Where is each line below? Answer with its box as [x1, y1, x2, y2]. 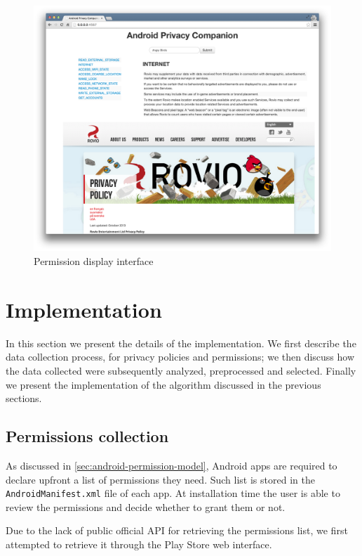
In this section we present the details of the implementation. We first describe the [6, 335, 356, 350]
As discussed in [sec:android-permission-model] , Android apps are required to [6, 458, 337, 472]
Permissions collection [6, 425, 169, 447]
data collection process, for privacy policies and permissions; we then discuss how [6, 349, 355, 364]
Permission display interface [34, 254, 154, 269]
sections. [6, 391, 42, 406]
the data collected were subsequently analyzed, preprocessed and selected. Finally [6, 363, 356, 377]
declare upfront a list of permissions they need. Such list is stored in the [6, 472, 315, 486]
